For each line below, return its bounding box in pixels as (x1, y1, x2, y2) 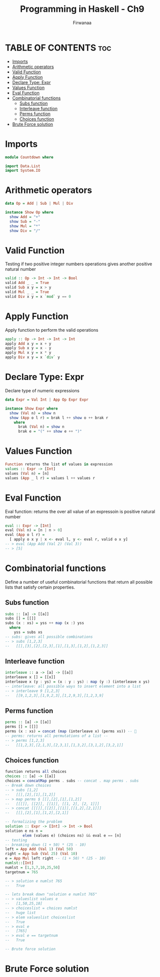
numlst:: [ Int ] (5, 860, 34, 866)
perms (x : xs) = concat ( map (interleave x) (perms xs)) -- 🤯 (5, 729, 137, 734)
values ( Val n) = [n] (5, 471, 49, 476)
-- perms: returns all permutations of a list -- (5, 733, 109, 738)
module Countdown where (5, 155, 54, 159)
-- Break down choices (5, 783, 51, 788)
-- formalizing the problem (5, 819, 63, 824)
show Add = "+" (9, 214, 41, 220)
